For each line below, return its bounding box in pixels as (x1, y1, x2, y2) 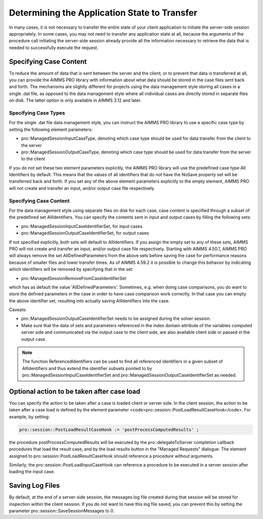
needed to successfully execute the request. (9, 44, 98, 51)
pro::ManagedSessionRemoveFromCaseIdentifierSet (21, 275, 127, 281)
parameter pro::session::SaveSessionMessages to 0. (9, 508, 114, 514)
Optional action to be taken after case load (9, 388, 141, 395)
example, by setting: (9, 414, 50, 420)
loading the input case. (9, 469, 56, 475)
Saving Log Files (9, 482, 60, 490)
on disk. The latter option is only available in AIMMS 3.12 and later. (9, 97, 142, 103)
